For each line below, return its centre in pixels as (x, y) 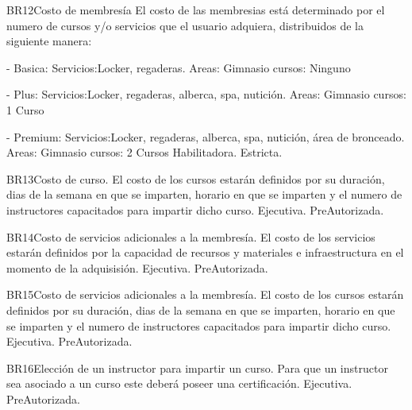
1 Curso (25, 109)
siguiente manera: (49, 41)
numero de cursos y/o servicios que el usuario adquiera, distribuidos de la (185, 25)
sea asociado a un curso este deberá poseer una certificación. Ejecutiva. (179, 383)
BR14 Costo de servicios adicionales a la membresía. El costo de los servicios (191, 236)
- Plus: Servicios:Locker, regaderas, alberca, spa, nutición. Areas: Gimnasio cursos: (206, 94)
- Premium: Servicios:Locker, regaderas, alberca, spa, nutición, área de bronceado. (206, 136)
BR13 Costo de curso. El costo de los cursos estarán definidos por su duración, (196, 178)
